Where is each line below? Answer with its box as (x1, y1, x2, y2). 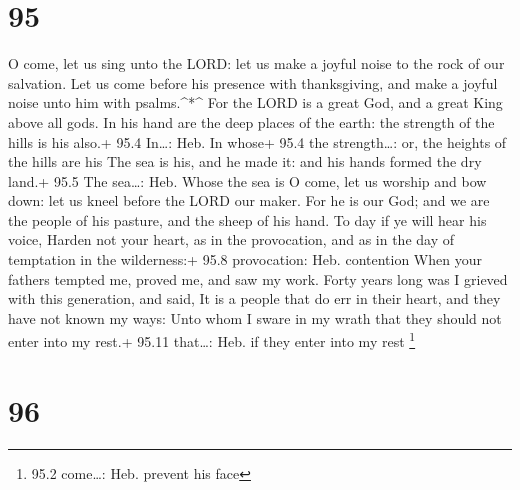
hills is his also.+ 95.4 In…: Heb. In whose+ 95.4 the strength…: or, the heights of (8, 131, 507, 152)
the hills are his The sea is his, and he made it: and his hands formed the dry (8, 151, 482, 172)
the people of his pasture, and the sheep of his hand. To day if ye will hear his (8, 209, 487, 230)
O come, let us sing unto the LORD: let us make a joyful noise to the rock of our (8, 53, 505, 74)
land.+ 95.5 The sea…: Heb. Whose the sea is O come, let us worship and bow (8, 170, 487, 191)
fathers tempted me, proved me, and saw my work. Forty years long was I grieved (8, 268, 508, 289)
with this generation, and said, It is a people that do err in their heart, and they (8, 288, 501, 309)
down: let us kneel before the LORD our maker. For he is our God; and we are (8, 190, 490, 211)
